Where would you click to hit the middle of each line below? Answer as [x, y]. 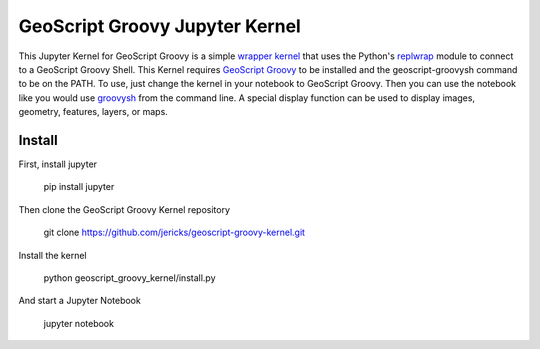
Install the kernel [52, 255]
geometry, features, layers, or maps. [93, 112]
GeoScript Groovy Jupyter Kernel [160, 26]
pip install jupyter [79, 187]
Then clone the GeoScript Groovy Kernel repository [124, 209]
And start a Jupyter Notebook [80, 301]
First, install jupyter [58, 164]
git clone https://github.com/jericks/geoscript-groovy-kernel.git [174, 232]
